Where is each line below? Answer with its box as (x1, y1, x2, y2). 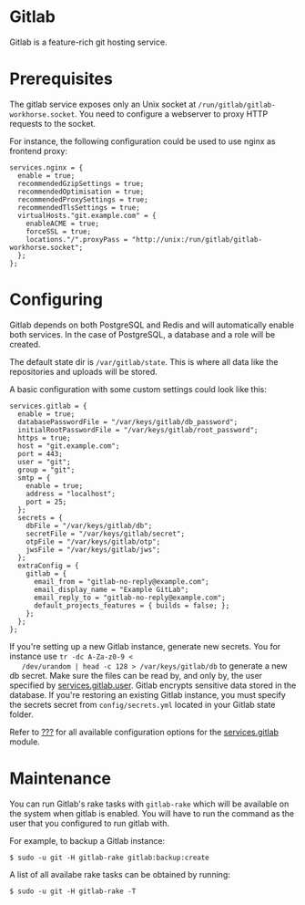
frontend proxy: (9, 145, 68, 156)
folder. (9, 709, 34, 720)
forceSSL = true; (25, 226, 92, 236)
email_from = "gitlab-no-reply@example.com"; (33, 577, 209, 586)
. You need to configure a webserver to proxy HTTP (74, 108, 269, 120)
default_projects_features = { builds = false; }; (33, 600, 230, 610)
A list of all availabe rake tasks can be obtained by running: (9, 869, 230, 879)
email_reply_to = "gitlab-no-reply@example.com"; (33, 593, 226, 602)
